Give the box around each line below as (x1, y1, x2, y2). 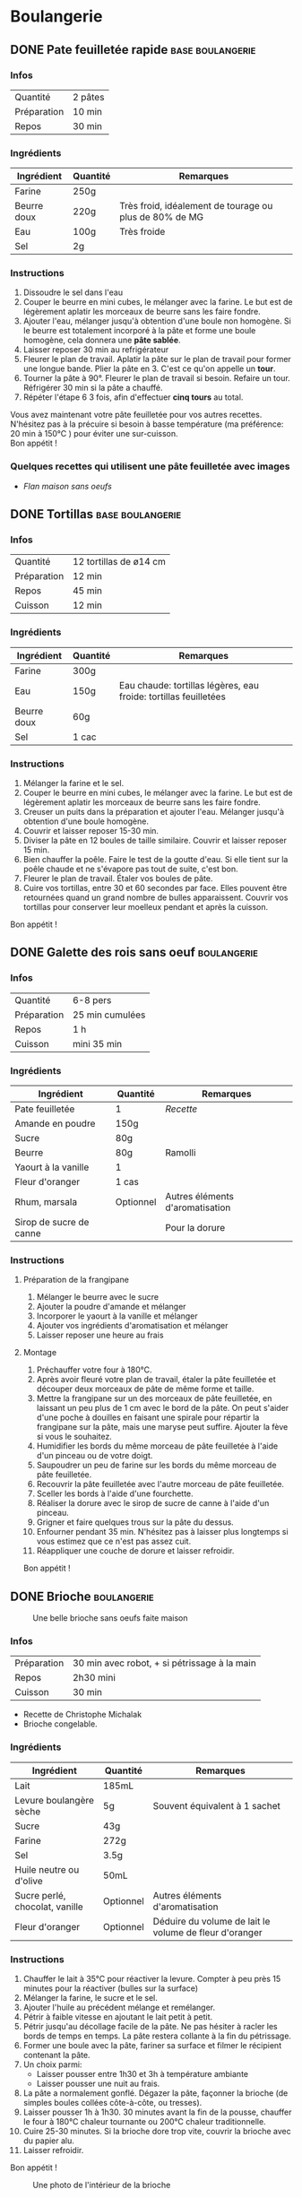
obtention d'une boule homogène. (22, 816, 149, 826)
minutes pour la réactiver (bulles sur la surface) (22, 1983, 199, 1994)
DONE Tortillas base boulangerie (10, 506, 182, 522)
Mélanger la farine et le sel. (22, 778, 125, 789)
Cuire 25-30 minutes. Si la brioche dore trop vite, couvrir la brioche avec (22, 2126, 291, 2137)
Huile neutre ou (14, 1863, 80, 1875)
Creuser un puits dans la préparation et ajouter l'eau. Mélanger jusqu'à (22, 807, 285, 818)
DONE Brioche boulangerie (10, 1588, 155, 1604)
